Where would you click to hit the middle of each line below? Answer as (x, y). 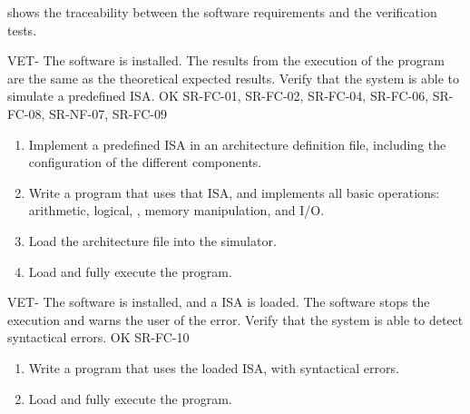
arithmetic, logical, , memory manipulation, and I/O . (176, 210)
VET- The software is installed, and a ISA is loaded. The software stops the (219, 302)
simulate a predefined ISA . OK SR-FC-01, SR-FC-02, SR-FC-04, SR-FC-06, (218, 96)
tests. (22, 30)
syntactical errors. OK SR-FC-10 (98, 337)
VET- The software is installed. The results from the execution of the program (226, 60)
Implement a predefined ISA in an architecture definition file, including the (237, 144)
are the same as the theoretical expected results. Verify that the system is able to (234, 78)
